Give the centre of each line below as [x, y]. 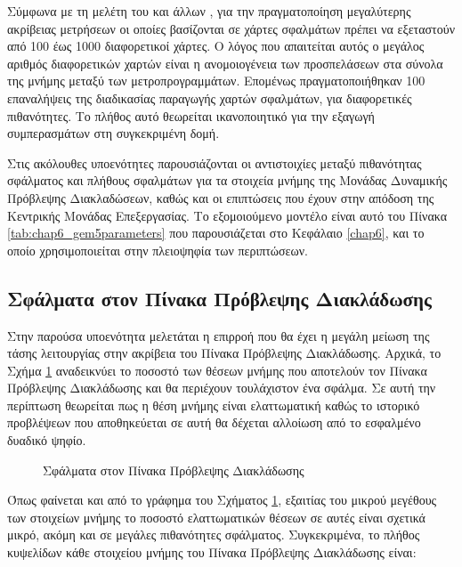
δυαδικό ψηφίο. [47, 440]
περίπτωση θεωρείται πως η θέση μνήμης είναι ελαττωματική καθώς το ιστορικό [214, 405]
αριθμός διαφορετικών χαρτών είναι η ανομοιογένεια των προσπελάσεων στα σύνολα [225, 63]
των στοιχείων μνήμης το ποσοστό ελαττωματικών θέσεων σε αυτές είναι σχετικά [216, 517]
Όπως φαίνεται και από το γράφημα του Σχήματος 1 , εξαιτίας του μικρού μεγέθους [222, 500]
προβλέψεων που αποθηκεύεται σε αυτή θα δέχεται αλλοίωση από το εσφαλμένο [214, 422]
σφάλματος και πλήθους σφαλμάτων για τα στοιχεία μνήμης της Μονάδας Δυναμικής [227, 180]
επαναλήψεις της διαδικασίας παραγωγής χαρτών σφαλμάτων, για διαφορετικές [210, 97]
